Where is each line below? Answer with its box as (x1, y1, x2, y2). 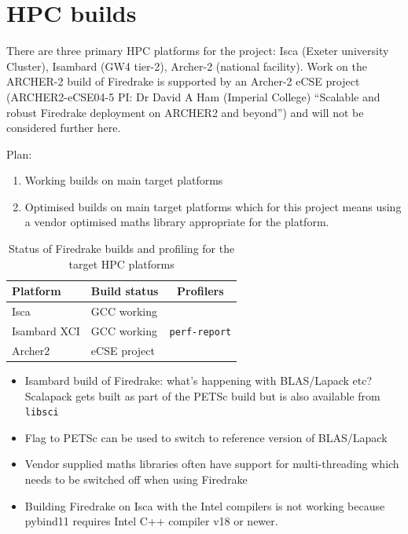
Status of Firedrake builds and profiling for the (9, 240, 235, 257)
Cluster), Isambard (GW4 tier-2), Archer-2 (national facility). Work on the (6, 57, 368, 74)
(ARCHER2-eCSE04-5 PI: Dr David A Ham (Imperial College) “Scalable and (6, 88, 380, 104)
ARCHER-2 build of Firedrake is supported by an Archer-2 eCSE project (6, 73, 360, 90)
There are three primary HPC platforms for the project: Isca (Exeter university (6, 42, 389, 59)
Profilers (177, 283, 224, 299)
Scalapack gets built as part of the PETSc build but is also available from (24, 387, 380, 404)
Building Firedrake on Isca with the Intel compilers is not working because (24, 497, 385, 514)
